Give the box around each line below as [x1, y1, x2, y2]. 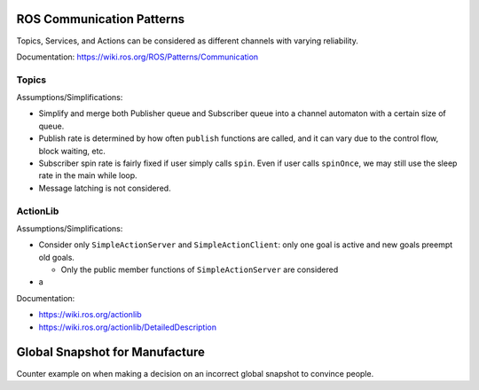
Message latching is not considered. [38, 183, 172, 193]
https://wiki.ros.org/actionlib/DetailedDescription [38, 322, 217, 332]
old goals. [38, 252, 75, 262]
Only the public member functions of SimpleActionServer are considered [60, 264, 339, 275]
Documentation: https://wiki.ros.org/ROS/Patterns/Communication [16, 51, 259, 62]
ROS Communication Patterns [16, 12, 185, 27]
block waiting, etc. [38, 145, 106, 156]
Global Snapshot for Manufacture [16, 345, 206, 360]
